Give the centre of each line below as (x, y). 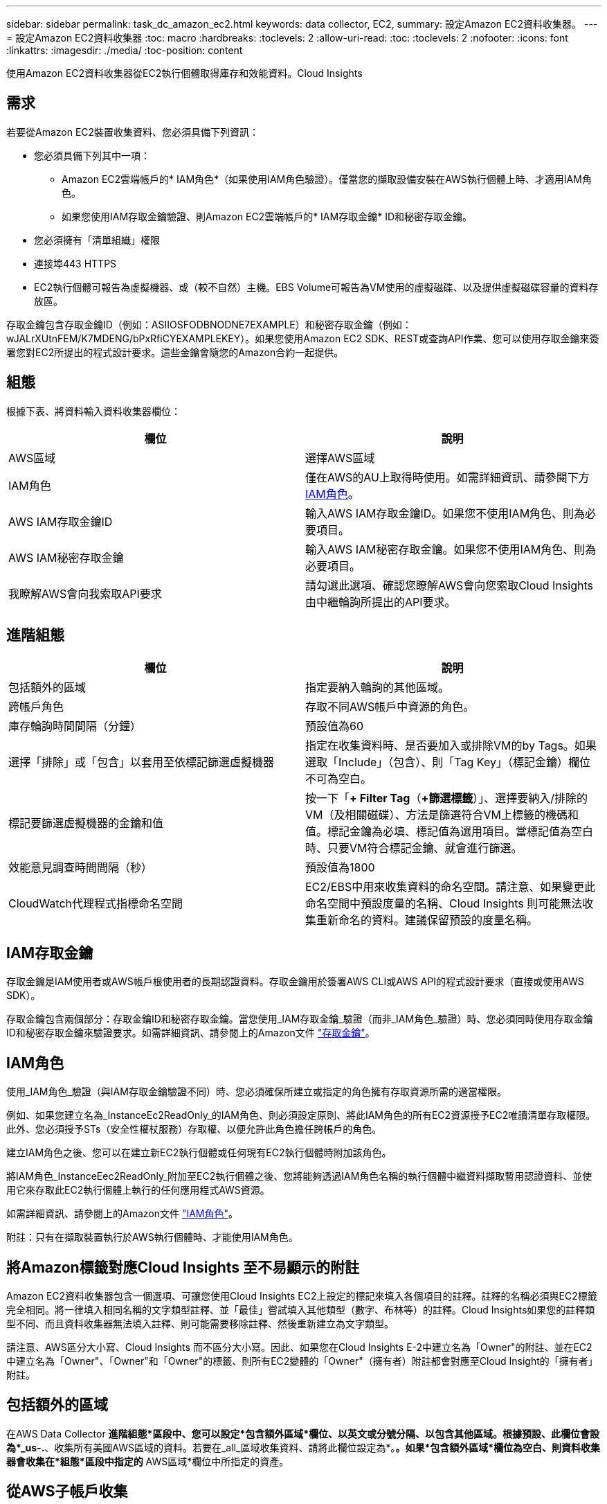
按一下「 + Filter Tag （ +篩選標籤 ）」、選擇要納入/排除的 (447, 798)
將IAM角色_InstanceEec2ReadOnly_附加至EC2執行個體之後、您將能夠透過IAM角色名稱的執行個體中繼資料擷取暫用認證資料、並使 (299, 1176)
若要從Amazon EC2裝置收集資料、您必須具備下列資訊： (133, 132)
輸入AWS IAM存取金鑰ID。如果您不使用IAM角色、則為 (445, 513)
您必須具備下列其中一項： (92, 155)
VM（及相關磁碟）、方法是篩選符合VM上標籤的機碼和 (442, 814)
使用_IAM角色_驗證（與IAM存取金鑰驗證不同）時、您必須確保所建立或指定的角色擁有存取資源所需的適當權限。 (256, 1092)
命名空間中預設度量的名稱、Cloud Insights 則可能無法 (444, 903)
